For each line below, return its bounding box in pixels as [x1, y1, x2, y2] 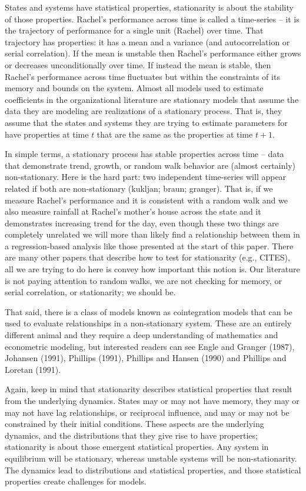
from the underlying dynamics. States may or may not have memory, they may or [5, 395, 300, 406]
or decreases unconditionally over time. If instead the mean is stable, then [5, 58, 271, 71]
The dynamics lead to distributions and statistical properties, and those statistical [5, 463, 301, 476]
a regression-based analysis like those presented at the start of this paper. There [5, 239, 294, 252]
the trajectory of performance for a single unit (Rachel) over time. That [5, 24, 264, 36]
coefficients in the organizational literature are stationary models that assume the [5, 93, 299, 105]
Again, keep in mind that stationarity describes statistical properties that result [5, 383, 292, 395]
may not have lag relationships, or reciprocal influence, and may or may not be [5, 406, 290, 418]
